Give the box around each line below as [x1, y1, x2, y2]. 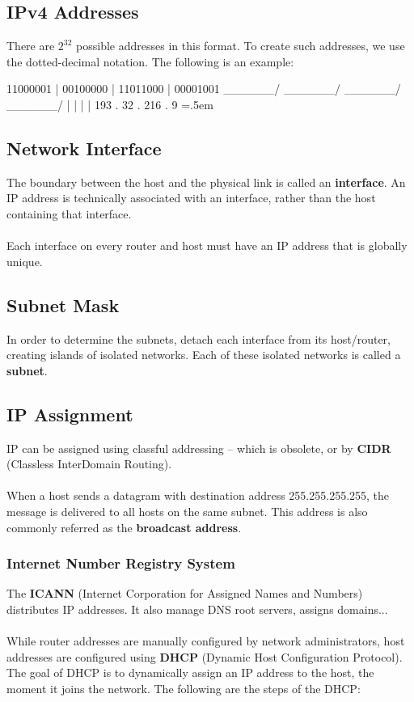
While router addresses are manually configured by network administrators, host [6, 632, 405, 649]
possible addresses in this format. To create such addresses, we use [76, 37, 405, 54]
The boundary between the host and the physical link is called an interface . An [6, 173, 406, 190]
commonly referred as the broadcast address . [6, 518, 242, 535]
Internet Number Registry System [6, 553, 235, 573]
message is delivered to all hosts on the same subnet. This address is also [6, 502, 368, 519]
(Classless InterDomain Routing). [6, 455, 172, 472]
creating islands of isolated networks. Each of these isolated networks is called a [6, 346, 401, 363]
